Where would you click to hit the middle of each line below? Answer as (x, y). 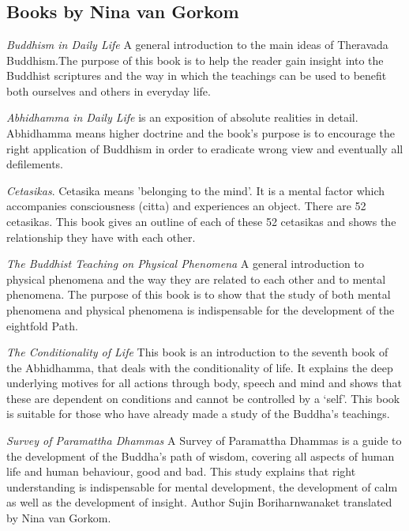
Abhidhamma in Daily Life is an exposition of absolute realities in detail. (182, 117)
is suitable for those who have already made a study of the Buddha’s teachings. (198, 414)
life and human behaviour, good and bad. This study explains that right (181, 471)
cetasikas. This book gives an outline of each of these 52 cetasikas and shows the (201, 221)
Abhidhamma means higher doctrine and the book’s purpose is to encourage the (201, 132)
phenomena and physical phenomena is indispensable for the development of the (201, 309)
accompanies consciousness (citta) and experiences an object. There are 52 (186, 206)
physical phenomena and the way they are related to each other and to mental (196, 279)
